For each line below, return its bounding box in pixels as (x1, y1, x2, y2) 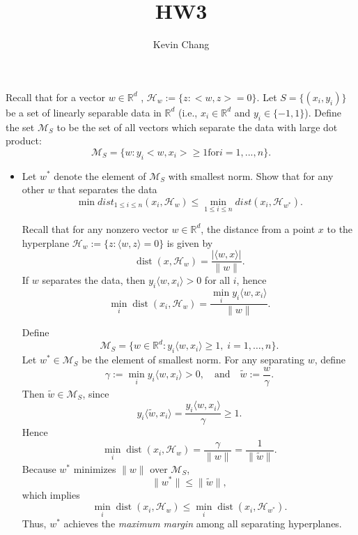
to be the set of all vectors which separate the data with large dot (56, 119, 338, 134)
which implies (22, 487, 80, 502)
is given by (166, 235, 213, 250)
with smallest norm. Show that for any (168, 168, 334, 183)
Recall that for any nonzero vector (22, 221, 169, 236)
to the (327, 221, 353, 236)
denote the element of (54, 168, 146, 183)
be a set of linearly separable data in (6, 105, 162, 119)
